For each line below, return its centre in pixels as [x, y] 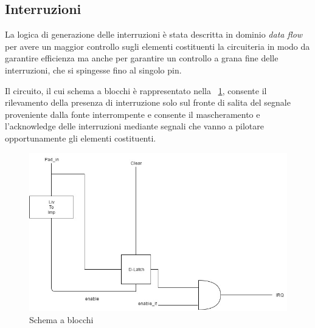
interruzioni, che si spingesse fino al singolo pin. [93, 70]
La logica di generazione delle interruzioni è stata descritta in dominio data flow [154, 34]
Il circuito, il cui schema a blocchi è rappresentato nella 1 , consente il [136, 90]
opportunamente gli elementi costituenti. [81, 138]
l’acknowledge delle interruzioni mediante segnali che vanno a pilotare [135, 126]
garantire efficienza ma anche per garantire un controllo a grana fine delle [142, 58]
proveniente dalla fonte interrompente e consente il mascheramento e [133, 114]
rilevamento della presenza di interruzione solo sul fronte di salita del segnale [148, 102]
